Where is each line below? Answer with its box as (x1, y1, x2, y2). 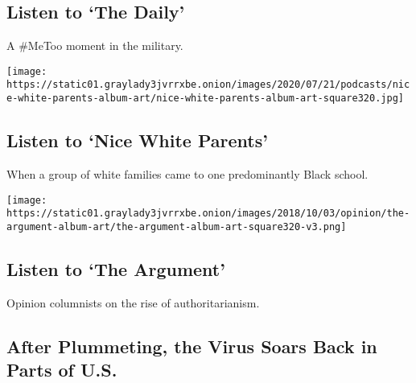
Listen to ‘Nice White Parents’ (6, 128, 268, 153)
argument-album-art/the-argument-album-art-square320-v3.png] (6, 220, 347, 233)
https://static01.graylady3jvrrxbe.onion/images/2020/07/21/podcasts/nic (6, 79, 410, 91)
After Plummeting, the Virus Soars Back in (6, 333, 377, 358)
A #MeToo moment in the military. (6, 37, 183, 54)
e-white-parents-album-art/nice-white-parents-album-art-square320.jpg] (6, 93, 404, 105)
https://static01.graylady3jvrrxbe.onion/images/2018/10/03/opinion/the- (6, 208, 410, 220)
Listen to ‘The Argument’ (6, 256, 225, 281)
